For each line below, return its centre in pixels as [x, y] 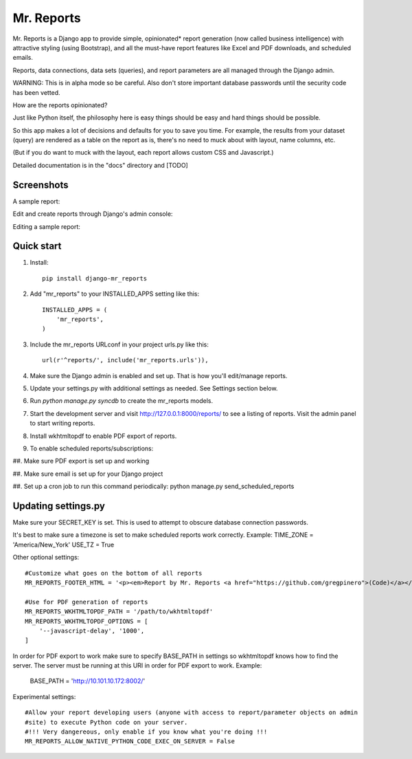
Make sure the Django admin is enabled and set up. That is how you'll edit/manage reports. [159, 375]
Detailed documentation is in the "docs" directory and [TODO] [100, 165]
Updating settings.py [59, 506]
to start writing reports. [62, 423]
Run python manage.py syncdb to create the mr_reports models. [122, 401]
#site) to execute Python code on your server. [106, 722]
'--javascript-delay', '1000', [92, 630]
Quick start [37, 246]
